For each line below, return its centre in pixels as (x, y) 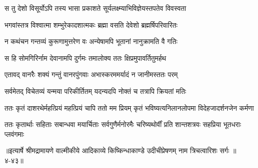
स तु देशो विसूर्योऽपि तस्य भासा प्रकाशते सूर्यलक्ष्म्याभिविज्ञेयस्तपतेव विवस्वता (95, 8)
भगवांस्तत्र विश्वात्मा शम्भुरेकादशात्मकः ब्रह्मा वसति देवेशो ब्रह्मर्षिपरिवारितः (91, 24)
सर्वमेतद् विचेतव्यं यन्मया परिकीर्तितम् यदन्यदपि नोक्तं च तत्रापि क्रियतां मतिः (95, 91)
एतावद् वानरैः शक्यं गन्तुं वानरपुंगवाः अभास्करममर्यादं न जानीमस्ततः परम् (91, 74)
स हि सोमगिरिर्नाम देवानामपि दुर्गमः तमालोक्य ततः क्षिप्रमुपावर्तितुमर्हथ (85, 58)
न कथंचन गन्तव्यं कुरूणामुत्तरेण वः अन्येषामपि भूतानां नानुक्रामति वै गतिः (91, 41)
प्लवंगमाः (14, 134)
